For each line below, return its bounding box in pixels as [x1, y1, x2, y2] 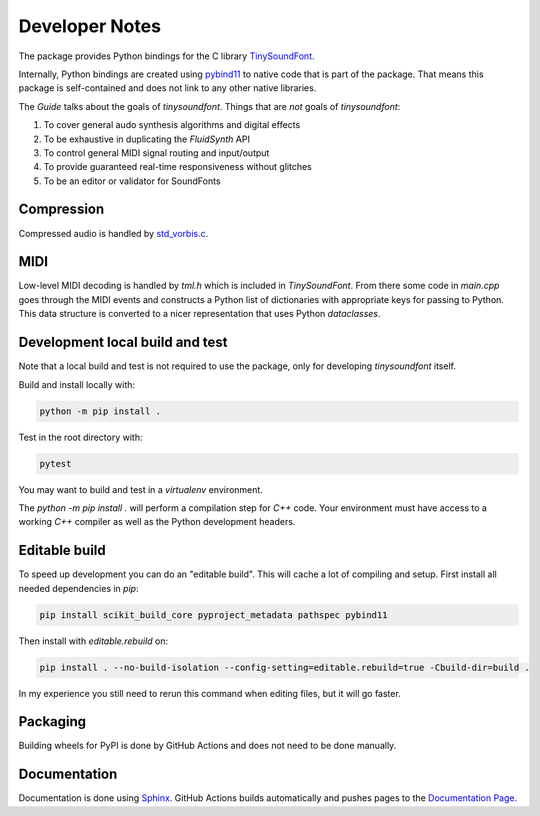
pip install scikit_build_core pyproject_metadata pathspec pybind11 [39, 609, 388, 620]
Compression [18, 201, 105, 218]
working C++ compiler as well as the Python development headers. [18, 516, 296, 528]
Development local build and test [18, 334, 229, 351]
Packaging [18, 713, 87, 730]
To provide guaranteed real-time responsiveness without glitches [43, 161, 312, 173]
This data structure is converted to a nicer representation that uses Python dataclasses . [18, 308, 381, 320]
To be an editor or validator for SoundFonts [43, 175, 221, 187]
